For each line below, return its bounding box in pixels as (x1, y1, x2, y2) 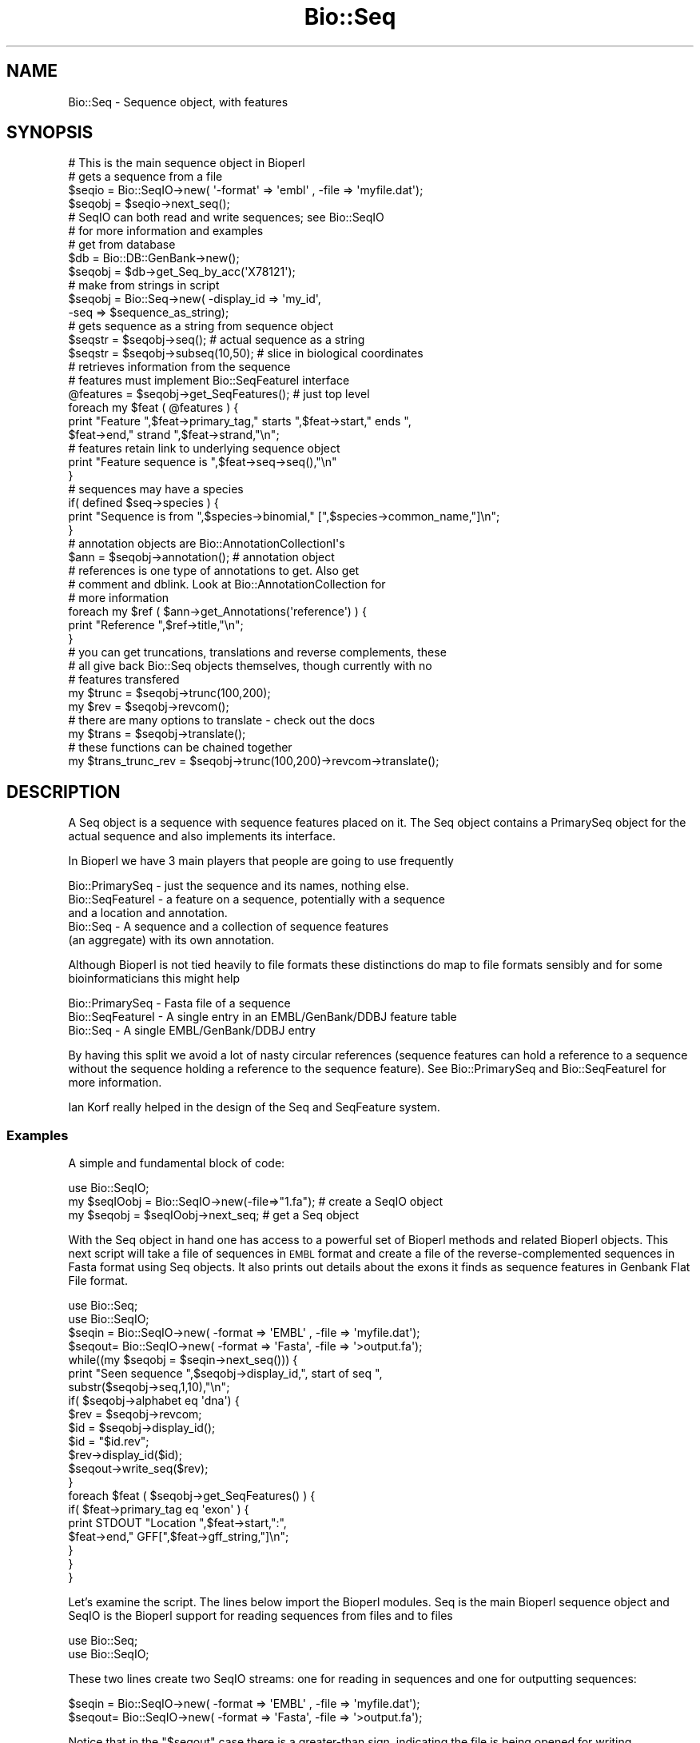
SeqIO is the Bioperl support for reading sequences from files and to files (68, 1609, 453, 1623)
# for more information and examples (68, 224, 264, 238)
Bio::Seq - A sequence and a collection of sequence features (68, 919, 389, 934)
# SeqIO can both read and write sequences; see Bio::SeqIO (68, 210, 384, 225)
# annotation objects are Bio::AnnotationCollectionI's (68, 536, 345, 551)
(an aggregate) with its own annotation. (68, 933, 275, 947)
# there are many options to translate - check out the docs (68, 713, 376, 728)
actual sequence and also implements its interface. (68, 829, 336, 844)
